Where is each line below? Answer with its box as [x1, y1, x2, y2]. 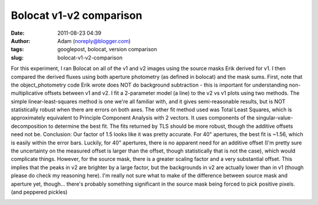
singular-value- [256, 114, 293, 121]
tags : [11, 46, 24, 53]
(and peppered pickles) [11, 189, 68, 196]
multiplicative [11, 90, 44, 97]
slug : [11, 54, 24, 61]
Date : [11, 29, 25, 37]
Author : [11, 37, 31, 44]
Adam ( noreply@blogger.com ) [57, 37, 131, 44]
